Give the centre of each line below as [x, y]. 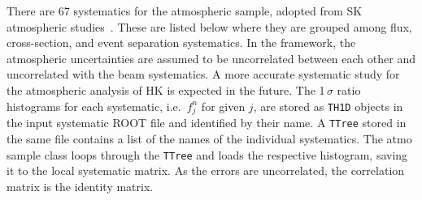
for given [223, 106]
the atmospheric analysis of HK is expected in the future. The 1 [166, 89]
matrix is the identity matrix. [80, 186]
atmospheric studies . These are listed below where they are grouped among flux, [209, 26]
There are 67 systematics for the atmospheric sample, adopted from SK [185, 11]
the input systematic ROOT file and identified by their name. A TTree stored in [207, 123]
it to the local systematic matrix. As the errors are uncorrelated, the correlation [206, 170]
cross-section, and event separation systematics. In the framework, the [181, 43]
